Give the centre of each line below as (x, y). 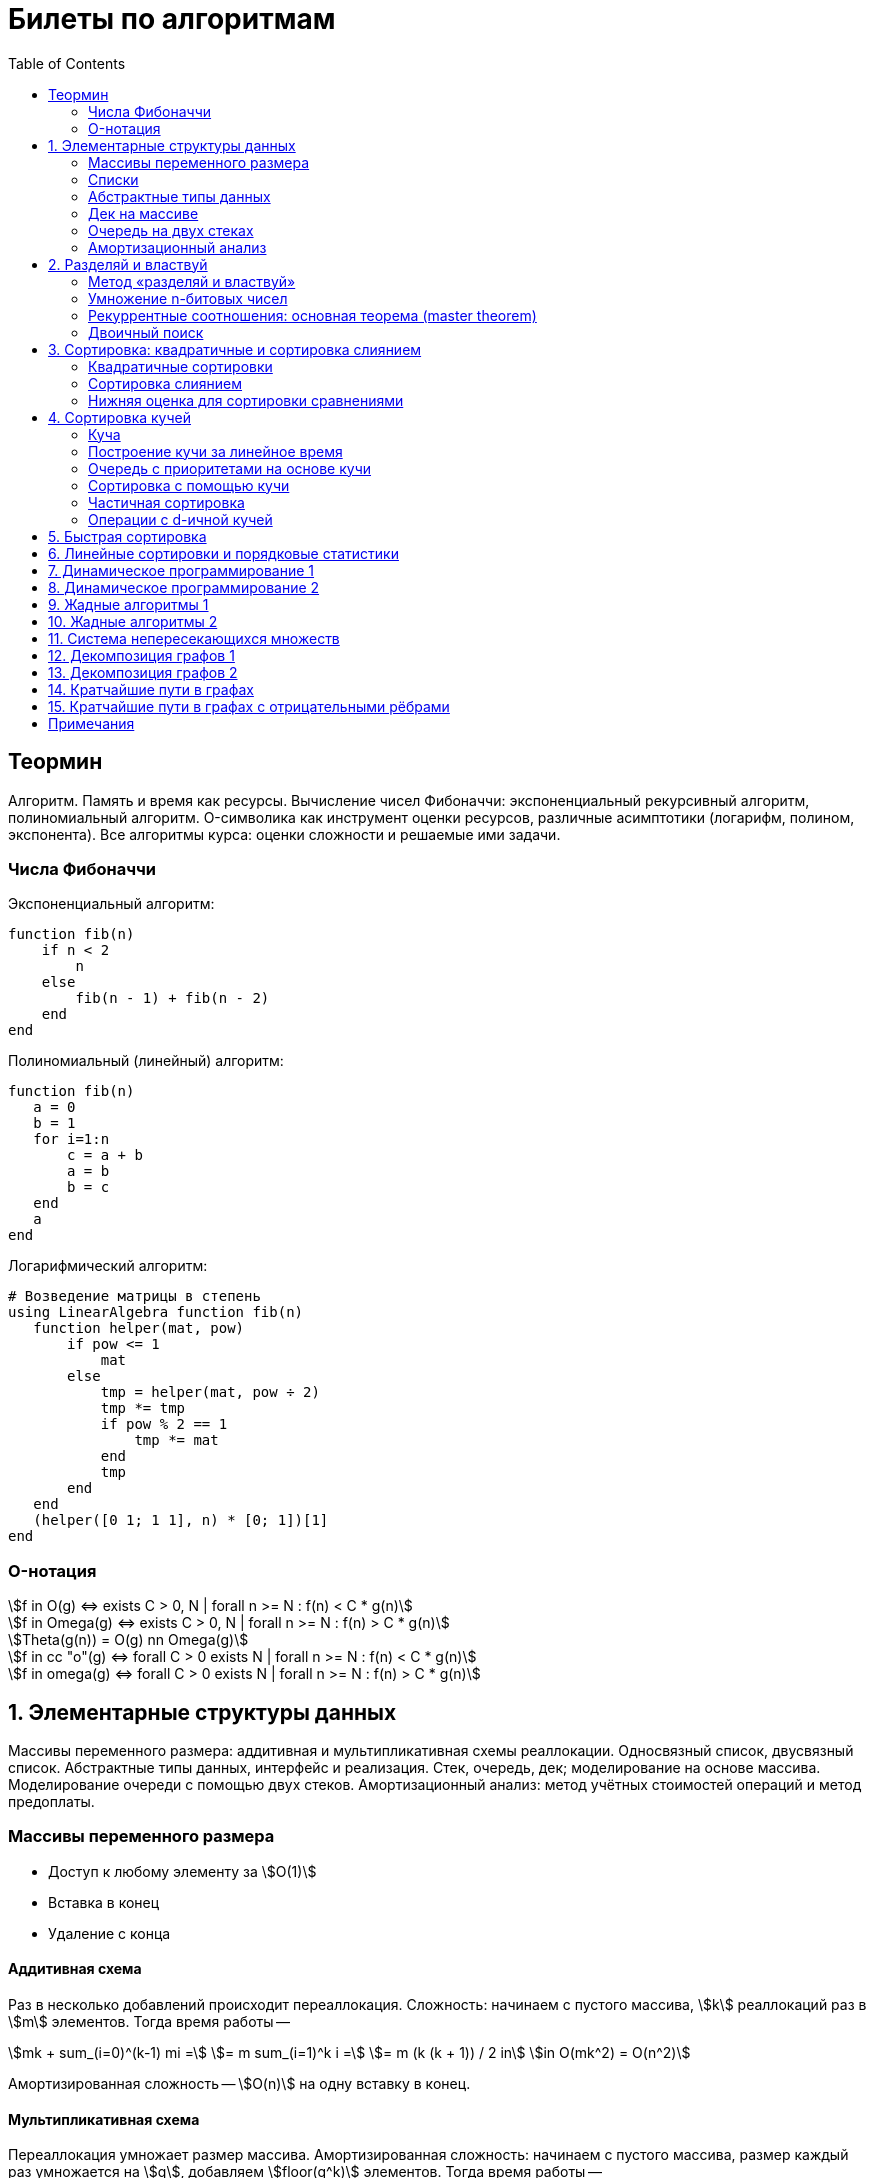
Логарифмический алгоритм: (108, 1266)
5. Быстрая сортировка (127, 536)
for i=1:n (71, 1139)
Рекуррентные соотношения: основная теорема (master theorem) (312, 315)
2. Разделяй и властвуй (128, 264)
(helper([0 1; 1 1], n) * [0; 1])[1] (181, 1520)
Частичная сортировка (166, 502)
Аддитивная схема (75, 1969)
